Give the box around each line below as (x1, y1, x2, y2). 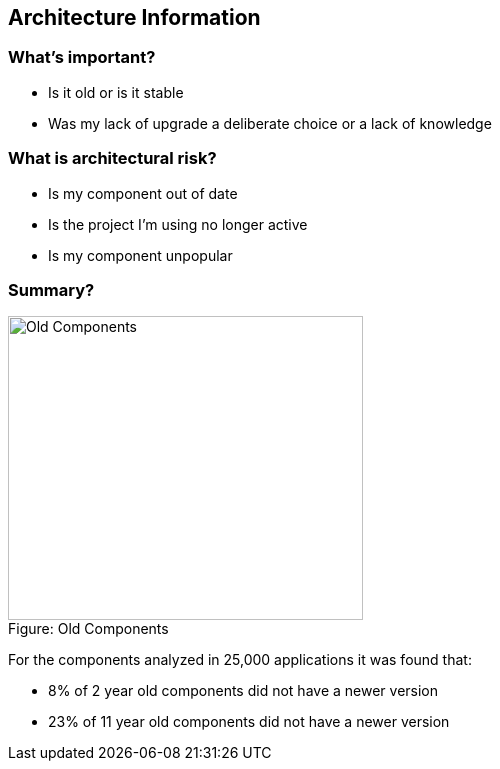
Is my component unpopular (48, 246, 233, 264)
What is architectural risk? (8, 148, 217, 169)
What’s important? (8, 47, 156, 68)
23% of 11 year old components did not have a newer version (48, 713, 450, 731)
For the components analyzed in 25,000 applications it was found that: (8, 651, 472, 669)
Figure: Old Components (8, 620, 169, 638)
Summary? (8, 279, 95, 300)
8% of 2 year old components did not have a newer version (48, 682, 439, 700)
